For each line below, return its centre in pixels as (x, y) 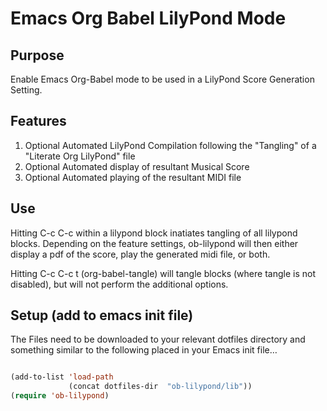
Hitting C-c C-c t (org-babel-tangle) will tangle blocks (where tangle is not (163, 273)
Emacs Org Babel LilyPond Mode (148, 18)
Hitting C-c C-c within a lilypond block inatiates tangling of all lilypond (154, 233)
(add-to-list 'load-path (62, 377)
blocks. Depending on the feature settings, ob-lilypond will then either (154, 243)
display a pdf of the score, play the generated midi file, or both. (140, 254)
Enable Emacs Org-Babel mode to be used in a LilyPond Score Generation (162, 79)
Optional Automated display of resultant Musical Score (137, 166)
